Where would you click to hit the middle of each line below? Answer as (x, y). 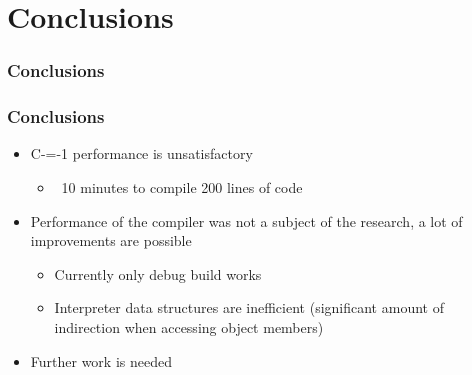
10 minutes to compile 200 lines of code (182, 187)
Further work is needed (101, 360)
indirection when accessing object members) (189, 327)
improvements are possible (111, 240)
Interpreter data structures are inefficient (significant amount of (249, 307)
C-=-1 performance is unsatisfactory (141, 153)
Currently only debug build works (158, 273)
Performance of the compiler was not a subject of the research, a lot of (246, 220)
